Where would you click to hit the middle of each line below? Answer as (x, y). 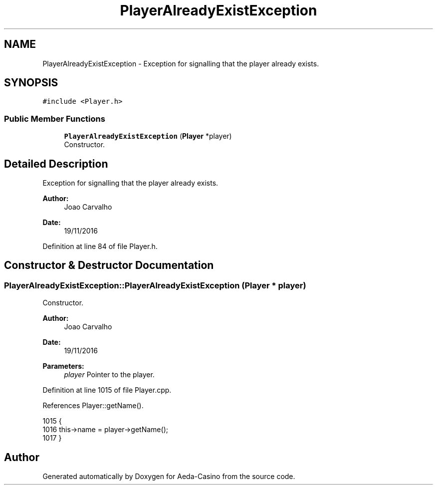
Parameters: (63, 366)
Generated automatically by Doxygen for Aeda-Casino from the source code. (169, 477)
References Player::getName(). (93, 406)
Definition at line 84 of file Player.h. (100, 246)
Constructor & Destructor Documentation (109, 265)
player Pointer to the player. (109, 375)
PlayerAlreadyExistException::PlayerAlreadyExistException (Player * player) (155, 285)
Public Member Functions (55, 119)
